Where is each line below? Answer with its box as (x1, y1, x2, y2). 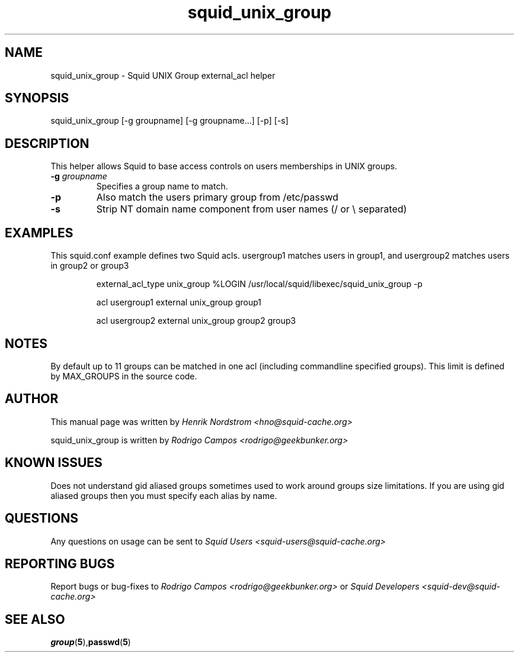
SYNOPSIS (5, 91, 69, 106)
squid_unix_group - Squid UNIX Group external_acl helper (50, 70, 275, 80)
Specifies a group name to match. (96, 181, 228, 192)
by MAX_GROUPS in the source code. (50, 371, 197, 381)
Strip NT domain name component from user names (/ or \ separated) (96, 203, 407, 215)
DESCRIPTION (5, 136, 89, 151)
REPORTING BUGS (5, 556, 115, 571)
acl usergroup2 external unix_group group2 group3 (96, 315, 296, 326)
